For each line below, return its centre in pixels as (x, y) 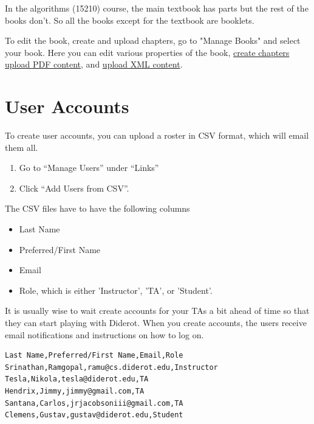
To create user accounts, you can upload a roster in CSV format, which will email (157, 135)
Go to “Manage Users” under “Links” (89, 168)
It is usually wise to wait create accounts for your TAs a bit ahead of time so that (157, 311)
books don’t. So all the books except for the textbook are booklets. (130, 20)
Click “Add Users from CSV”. (74, 188)
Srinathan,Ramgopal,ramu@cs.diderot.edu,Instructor (111, 367)
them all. (22, 147)
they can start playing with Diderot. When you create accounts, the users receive (156, 323)
